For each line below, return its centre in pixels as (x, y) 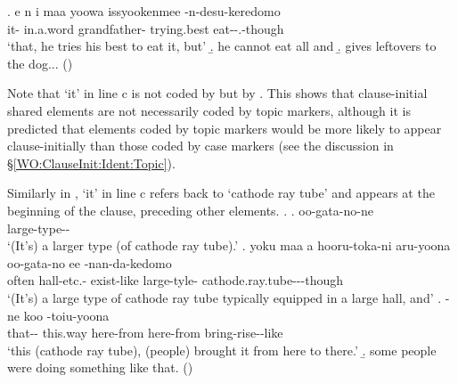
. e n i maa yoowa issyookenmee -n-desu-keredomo (144, 11)
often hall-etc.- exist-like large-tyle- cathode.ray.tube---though (175, 280)
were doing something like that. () (100, 367)
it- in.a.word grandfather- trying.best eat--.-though (146, 28)
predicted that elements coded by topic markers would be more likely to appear (225, 128)
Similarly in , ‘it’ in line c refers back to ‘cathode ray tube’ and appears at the (221, 193)
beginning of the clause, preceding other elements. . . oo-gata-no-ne (190, 210)
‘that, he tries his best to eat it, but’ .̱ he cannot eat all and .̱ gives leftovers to (222, 46)
